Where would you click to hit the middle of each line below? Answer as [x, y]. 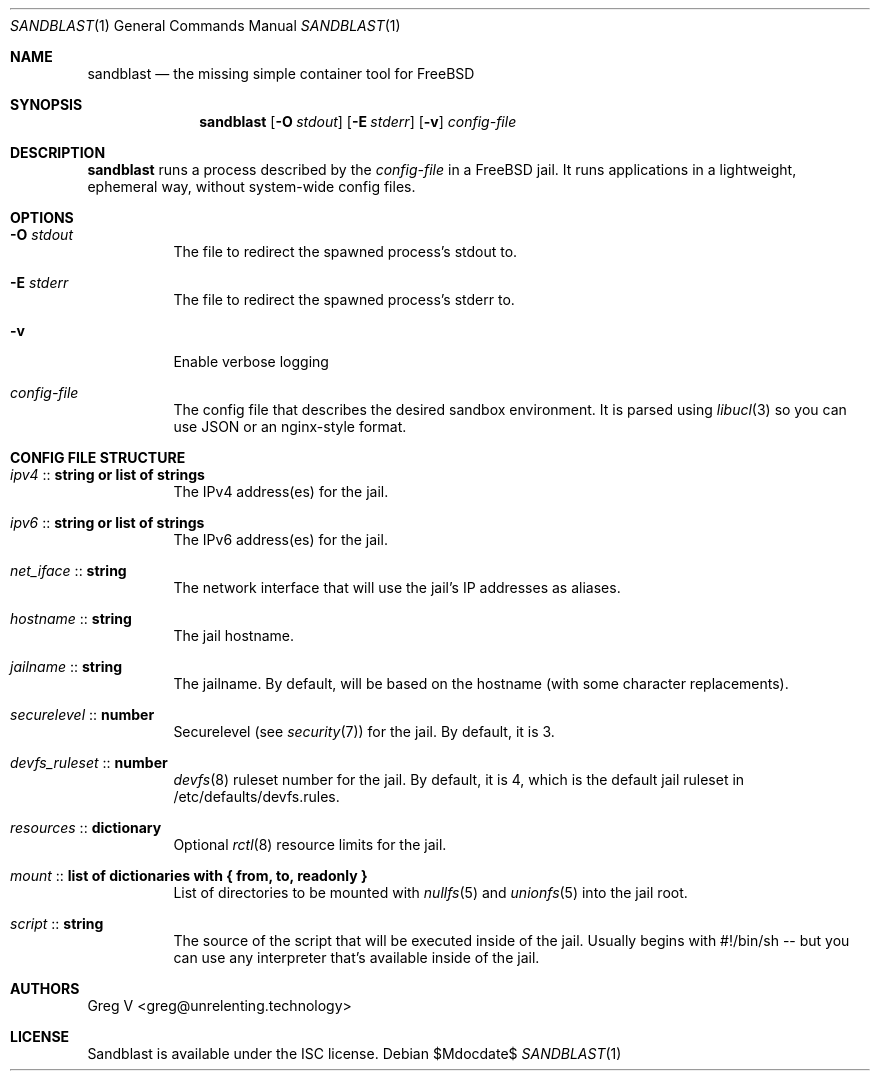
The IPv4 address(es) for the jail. [281, 491]
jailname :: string [66, 666]
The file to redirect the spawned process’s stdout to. [345, 251]
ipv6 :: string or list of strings [107, 522]
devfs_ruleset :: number [89, 762]
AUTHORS [45, 988]
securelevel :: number [82, 714]
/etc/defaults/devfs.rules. [256, 796]
